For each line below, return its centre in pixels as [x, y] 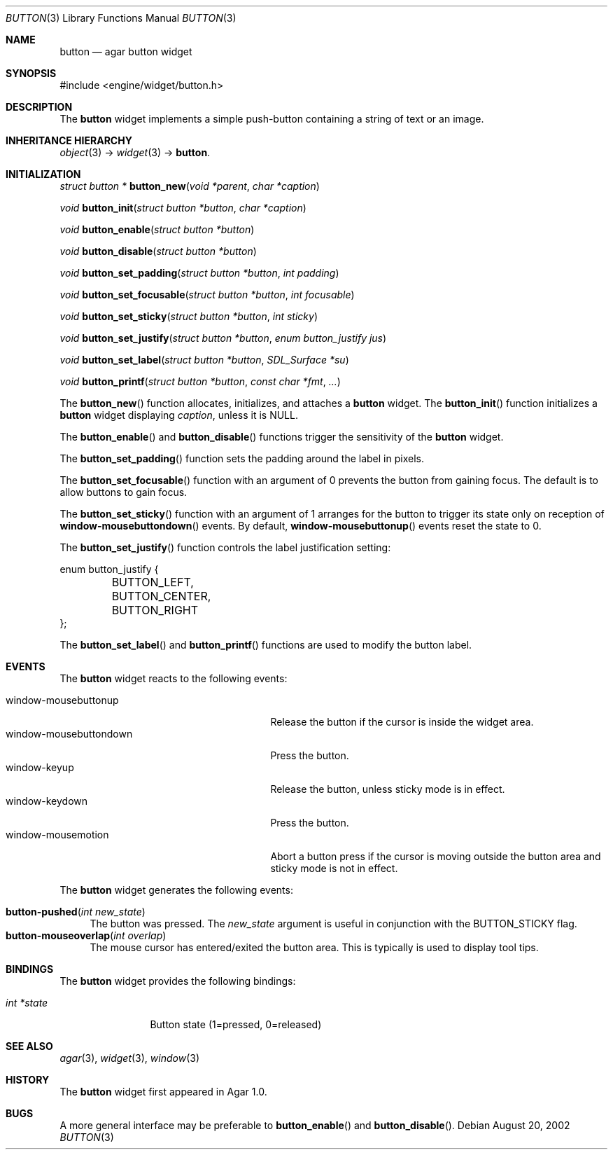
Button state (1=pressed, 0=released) [236, 1024]
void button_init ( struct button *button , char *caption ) [183, 208]
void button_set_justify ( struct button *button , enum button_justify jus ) [223, 338]
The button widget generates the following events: [176, 890]
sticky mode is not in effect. [334, 868]
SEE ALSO [29, 1046]
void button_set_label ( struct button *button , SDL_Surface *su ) [204, 360]
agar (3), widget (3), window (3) [130, 1058]
